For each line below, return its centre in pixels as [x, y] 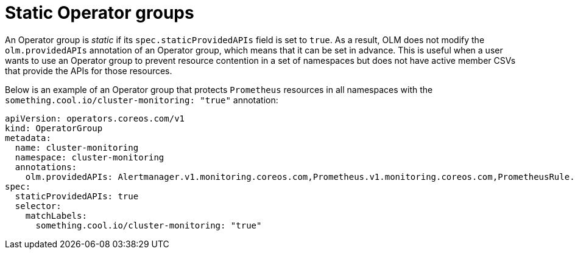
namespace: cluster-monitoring [90, 157]
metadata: [28, 138]
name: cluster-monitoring [77, 147]
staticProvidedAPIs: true [77, 196]
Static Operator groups [100, 13]
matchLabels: [56, 215]
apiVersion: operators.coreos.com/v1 [95, 118]
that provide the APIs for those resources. [89, 70]
